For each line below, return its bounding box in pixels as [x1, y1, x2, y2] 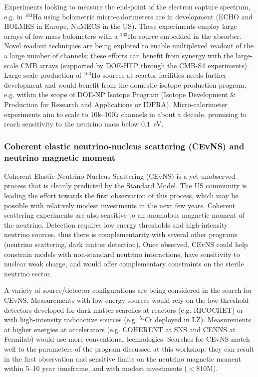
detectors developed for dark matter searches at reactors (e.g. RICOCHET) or [4, 304, 244, 315]
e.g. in [4, 11, 23, 21]
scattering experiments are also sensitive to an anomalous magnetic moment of [4, 210, 245, 220]
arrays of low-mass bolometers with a [4, 30, 118, 41]
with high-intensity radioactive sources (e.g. [4, 314, 137, 325]
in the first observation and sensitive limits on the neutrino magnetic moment [4, 353, 241, 364]
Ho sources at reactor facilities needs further [91, 70, 227, 80]
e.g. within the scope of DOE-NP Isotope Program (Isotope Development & [4, 89, 236, 100]
